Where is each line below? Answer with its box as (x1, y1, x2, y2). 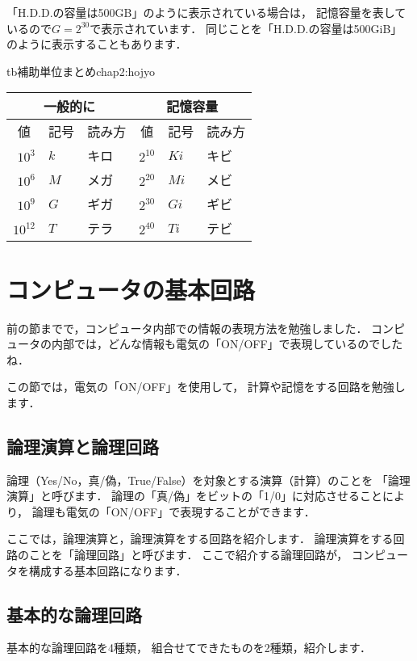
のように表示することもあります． (6, 36, 187, 53)
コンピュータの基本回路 (6, 272, 256, 305)
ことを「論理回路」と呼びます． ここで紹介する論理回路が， (28, 546, 348, 563)
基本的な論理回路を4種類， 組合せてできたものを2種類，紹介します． (6, 639, 372, 656)
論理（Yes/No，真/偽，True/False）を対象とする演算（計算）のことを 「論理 (6, 471, 411, 488)
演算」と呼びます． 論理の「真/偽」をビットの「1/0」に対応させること (6, 487, 383, 504)
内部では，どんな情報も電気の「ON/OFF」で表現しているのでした (51, 335, 403, 352)
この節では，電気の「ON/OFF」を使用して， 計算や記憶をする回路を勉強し (6, 378, 406, 395)
